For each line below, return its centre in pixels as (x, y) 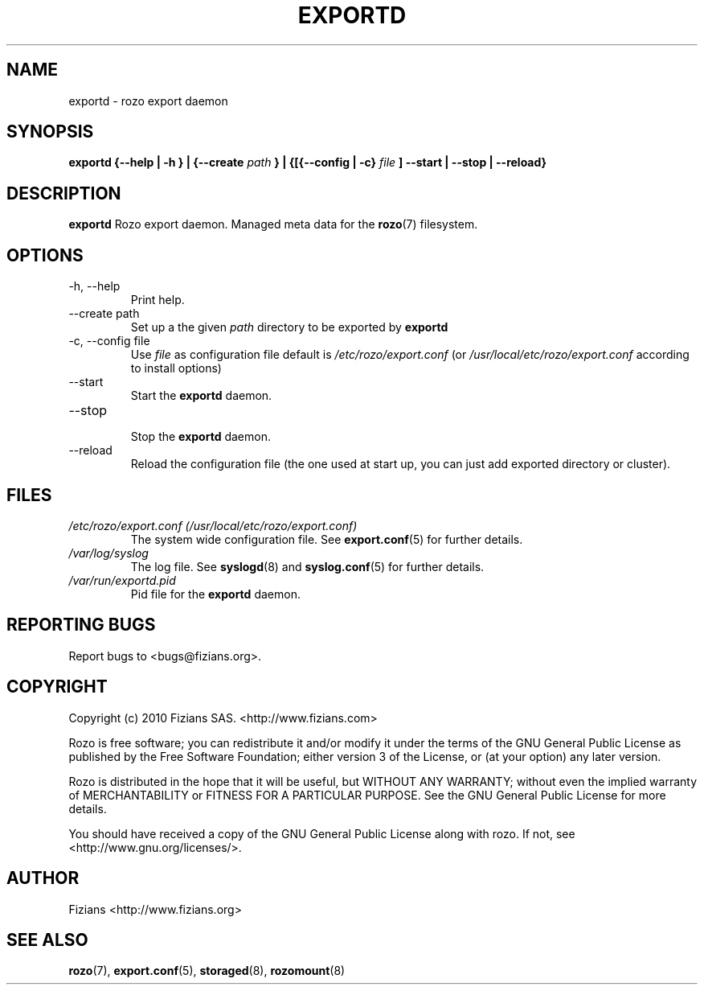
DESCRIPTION (64, 193)
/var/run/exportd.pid (122, 580)
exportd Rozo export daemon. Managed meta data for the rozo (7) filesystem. (273, 224)
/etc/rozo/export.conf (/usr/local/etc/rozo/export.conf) (213, 525)
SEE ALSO (47, 940)
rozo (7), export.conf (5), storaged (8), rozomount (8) (207, 971)
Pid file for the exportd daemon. (215, 594)
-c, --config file (109, 341)
